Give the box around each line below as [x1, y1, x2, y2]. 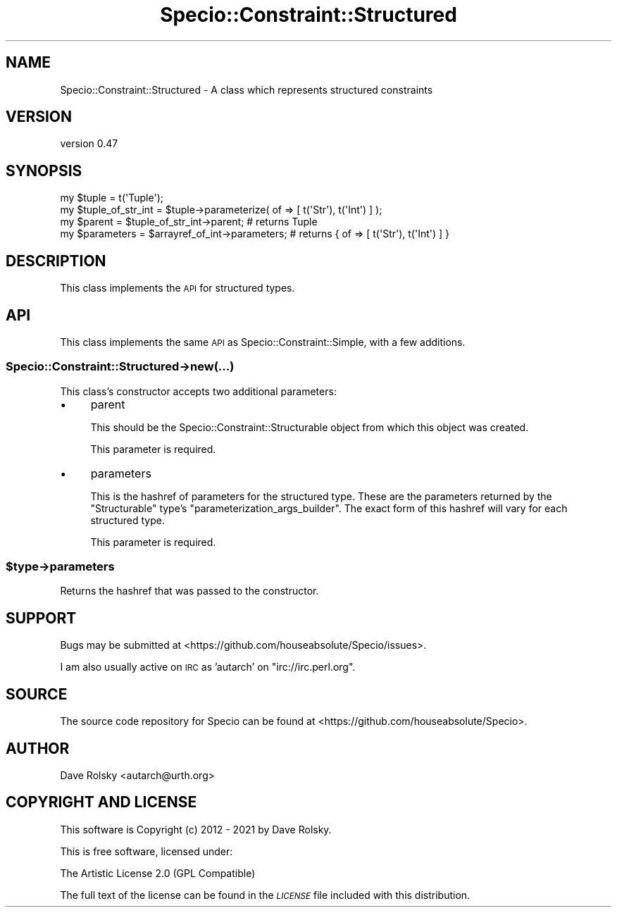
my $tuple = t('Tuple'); [60, 192, 163, 204]
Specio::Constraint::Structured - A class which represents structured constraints [60, 83, 433, 96]
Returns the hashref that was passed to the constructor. [60, 585, 319, 597]
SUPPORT [6, 609, 77, 627]
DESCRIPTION [6, 251, 106, 270]
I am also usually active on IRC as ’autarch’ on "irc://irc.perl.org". [60, 661, 356, 673]
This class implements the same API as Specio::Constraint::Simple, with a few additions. [60, 335, 466, 348]
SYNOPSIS [6, 161, 82, 180]
